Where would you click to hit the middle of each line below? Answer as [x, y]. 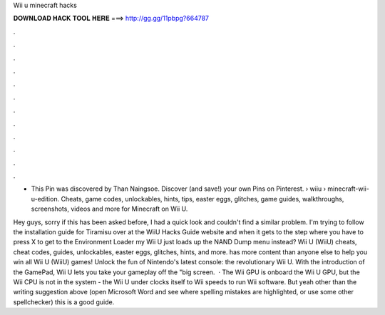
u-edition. [45, 199]
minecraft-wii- [349, 189]
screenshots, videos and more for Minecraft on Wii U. [109, 209]
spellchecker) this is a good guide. [64, 302]
